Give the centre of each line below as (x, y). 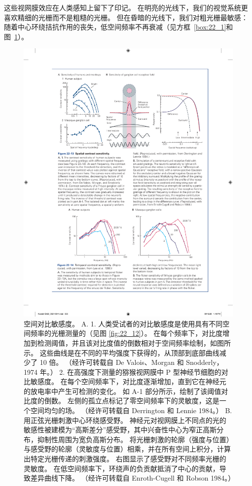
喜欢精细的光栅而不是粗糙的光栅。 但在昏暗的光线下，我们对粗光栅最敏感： (126, 17)
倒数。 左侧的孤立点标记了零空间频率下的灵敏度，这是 (132, 401)
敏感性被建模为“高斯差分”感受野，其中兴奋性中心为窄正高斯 (120, 430)
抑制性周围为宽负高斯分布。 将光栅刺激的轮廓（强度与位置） (133, 439)
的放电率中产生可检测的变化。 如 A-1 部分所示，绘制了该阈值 (123, 391)
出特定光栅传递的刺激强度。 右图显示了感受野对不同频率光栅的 (125, 459)
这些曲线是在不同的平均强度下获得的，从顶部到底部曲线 (129, 352)
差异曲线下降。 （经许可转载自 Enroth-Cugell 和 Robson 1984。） (133, 478)
